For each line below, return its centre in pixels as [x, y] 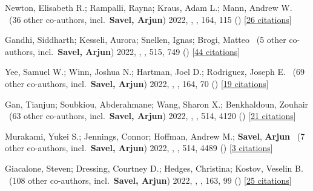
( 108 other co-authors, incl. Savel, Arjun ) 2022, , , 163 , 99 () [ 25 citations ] [150, 180]
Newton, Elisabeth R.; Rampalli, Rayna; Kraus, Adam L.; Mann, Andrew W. [149, 7]
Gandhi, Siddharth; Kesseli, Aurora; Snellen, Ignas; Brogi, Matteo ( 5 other [146, 40]
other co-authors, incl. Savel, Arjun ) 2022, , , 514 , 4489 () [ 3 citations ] [139, 148]
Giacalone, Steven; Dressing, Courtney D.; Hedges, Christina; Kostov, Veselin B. [154, 168]
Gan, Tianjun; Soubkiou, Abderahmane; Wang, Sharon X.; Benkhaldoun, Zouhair [157, 104]
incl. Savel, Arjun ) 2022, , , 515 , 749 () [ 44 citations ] [139, 51]
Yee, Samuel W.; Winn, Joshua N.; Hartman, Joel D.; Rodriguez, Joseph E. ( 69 [155, 72]
